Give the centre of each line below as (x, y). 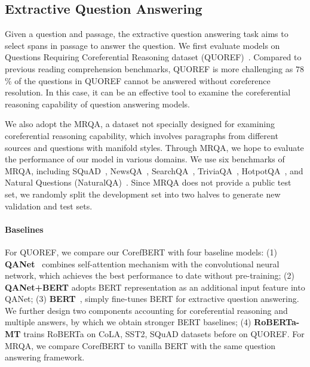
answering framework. (45, 357)
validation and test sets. (49, 206)
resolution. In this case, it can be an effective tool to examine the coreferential (148, 92)
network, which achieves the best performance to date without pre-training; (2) (150, 275)
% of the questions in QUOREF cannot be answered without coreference (138, 80)
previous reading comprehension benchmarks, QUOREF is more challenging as (149, 68)
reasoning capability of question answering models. (97, 104)
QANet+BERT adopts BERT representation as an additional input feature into (155, 287)
